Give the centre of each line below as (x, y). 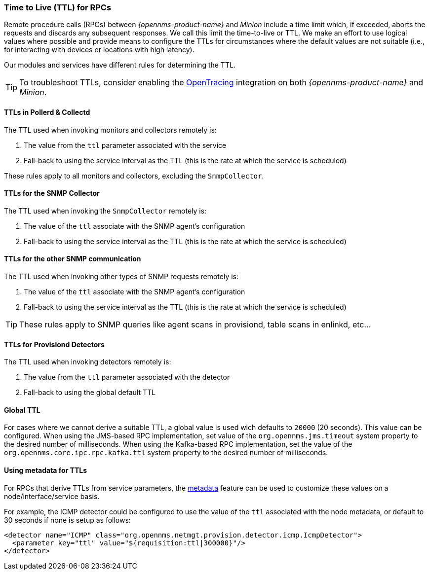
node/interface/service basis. (52, 496)
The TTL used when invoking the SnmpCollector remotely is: (105, 211)
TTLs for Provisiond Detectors (54, 344)
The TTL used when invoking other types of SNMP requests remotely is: (121, 277)
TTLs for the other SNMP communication (73, 259)
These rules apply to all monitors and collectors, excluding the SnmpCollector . (134, 176)
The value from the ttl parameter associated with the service (125, 145)
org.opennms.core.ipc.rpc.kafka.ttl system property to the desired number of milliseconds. (166, 453)
